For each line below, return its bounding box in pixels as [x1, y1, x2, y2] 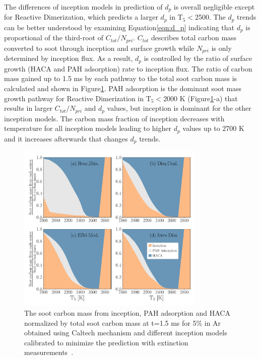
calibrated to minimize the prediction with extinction [24, 337, 188, 347]
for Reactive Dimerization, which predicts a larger [4, 12, 158, 22]
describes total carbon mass [151, 32, 237, 43]
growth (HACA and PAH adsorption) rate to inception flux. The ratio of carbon [4, 63, 252, 74]
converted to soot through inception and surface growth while [4, 42, 194, 53]
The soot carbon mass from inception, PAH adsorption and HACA [24, 307, 230, 318]
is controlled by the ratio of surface [144, 53, 252, 63]
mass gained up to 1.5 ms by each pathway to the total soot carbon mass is [4, 73, 237, 84]
